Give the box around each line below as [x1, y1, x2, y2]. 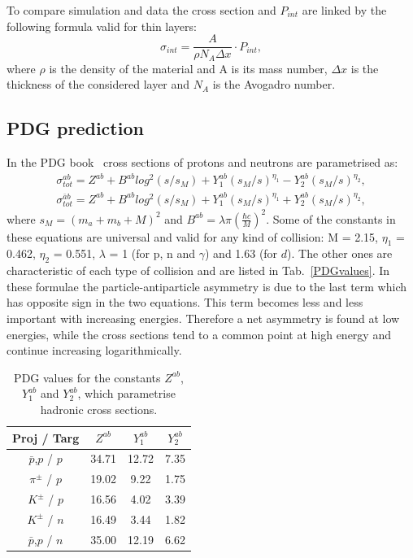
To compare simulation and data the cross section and [7, 2, 276, 18]
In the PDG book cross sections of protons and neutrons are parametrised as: [7, 154, 398, 171]
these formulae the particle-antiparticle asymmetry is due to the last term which [7, 277, 407, 294]
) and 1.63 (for [205, 245, 278, 262]
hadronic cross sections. [40, 400, 158, 417]
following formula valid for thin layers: [7, 17, 197, 34]
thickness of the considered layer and [7, 76, 190, 93]
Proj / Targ [12, 429, 80, 446]
